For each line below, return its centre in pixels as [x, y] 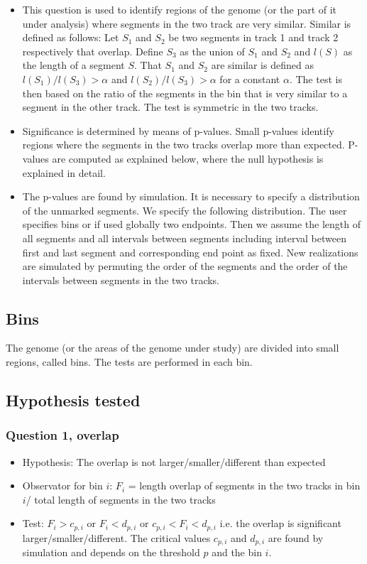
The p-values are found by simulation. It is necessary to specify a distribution [191, 196]
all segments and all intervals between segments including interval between [184, 238]
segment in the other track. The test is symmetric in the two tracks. [170, 107]
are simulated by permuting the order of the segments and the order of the [185, 266]
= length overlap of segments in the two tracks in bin [244, 486]
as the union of [212, 51]
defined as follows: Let [71, 37]
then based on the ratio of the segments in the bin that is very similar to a [185, 93]
